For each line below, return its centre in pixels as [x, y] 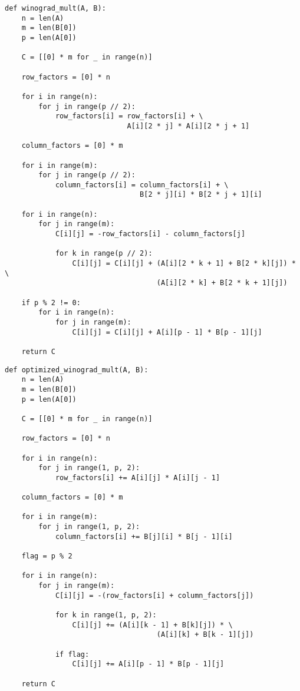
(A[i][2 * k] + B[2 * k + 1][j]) [222, 283]
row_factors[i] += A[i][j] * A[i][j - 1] [138, 477]
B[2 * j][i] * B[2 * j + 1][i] [201, 195]
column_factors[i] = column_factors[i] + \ [142, 185]
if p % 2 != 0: [51, 302]
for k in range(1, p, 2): [106, 615]
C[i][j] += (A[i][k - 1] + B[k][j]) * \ [152, 625]
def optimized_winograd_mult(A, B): [77, 370]
